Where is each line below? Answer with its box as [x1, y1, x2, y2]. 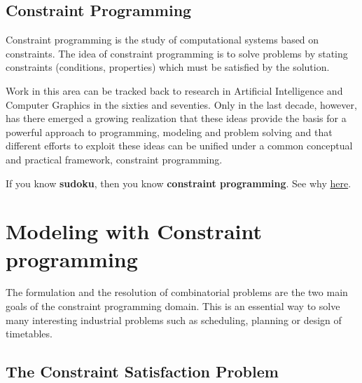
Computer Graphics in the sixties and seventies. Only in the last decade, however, [6, 97, 357, 112]
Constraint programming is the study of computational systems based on [6, 32, 319, 47]
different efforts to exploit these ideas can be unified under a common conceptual [6, 138, 353, 153]
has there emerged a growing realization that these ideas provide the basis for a [6, 111, 347, 126]
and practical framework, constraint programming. [6, 152, 223, 166]
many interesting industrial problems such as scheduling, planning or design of [6, 312, 342, 327]
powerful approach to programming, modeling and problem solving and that [6, 124, 333, 139]
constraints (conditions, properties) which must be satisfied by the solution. [6, 60, 330, 74]
